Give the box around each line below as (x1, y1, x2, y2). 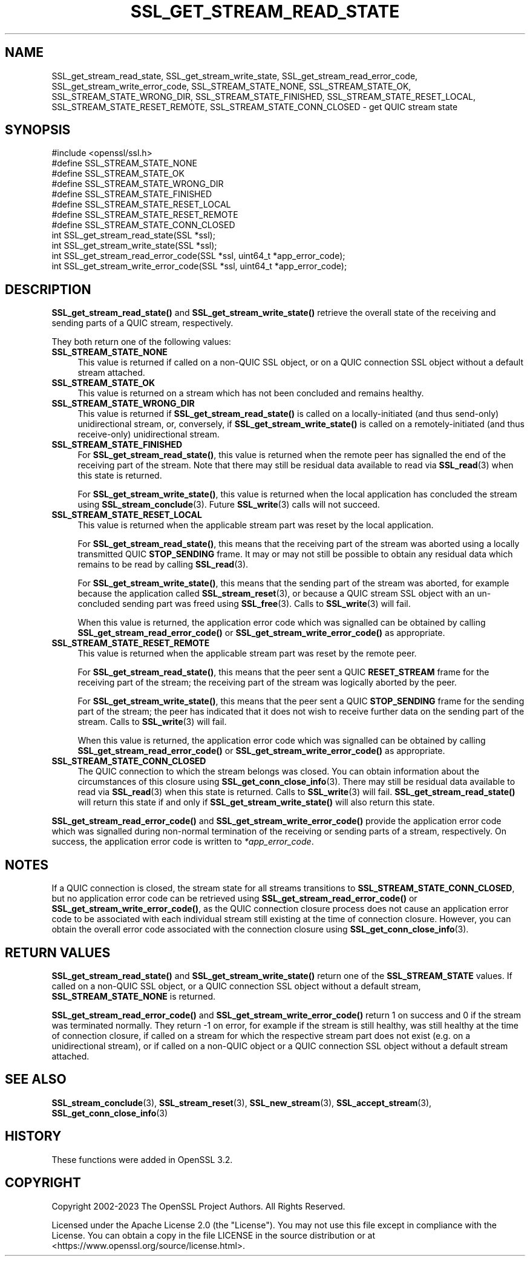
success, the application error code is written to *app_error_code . (51, 836, 314, 847)
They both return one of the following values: (51, 336, 231, 347)
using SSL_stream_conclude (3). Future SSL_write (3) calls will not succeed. (77, 499, 380, 510)
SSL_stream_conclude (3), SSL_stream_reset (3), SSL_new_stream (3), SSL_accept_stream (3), (51, 1097, 432, 1108)
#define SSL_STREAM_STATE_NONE (51, 158, 198, 169)
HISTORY (5, 1128, 62, 1144)
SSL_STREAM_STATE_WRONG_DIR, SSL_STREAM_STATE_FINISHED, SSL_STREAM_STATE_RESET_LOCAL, (51, 91, 476, 102)
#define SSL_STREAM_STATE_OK (51, 168, 185, 179)
